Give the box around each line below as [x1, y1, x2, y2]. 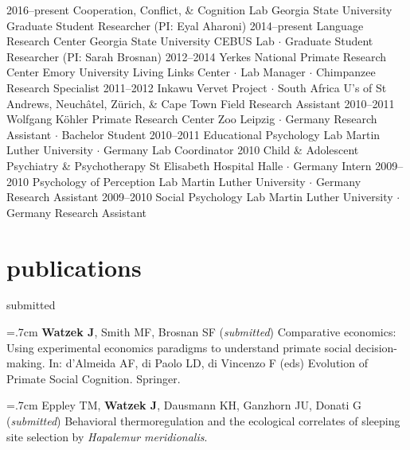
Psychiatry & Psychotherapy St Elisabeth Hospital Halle [6, 157, 283, 173]
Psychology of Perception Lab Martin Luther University [32, 173, 306, 189]
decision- [355, 339, 397, 355]
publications [6, 250, 142, 283]
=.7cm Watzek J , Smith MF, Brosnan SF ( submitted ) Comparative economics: [6, 324, 396, 340]
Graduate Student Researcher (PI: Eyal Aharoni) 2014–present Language [6, 17, 364, 33]
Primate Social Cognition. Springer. [6, 370, 181, 386]
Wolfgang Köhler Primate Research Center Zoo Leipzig [6, 111, 275, 127]
